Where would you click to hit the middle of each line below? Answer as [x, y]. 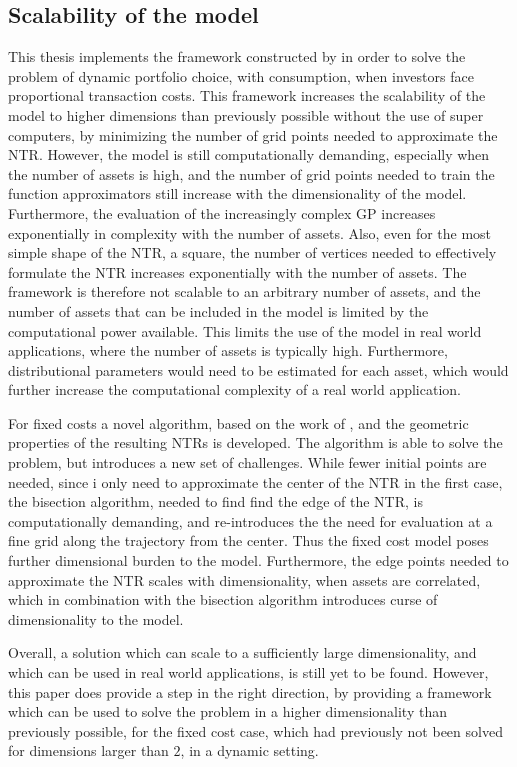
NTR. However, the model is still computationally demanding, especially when [249, 154]
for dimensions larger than [88, 750]
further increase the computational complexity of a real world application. [234, 389]
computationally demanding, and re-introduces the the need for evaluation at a [250, 520]
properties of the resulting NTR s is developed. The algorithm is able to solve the [255, 442]
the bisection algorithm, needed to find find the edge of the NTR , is [215, 501]
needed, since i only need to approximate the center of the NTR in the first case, [255, 481]
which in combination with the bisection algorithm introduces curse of [223, 599]
